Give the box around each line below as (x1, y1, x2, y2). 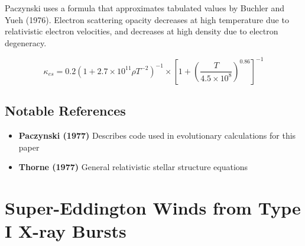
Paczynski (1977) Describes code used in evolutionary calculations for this (18, 129, 296, 142)
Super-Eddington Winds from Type (5, 196, 301, 220)
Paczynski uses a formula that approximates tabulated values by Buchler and (5, 2, 285, 14)
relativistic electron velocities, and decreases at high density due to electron (5, 25, 278, 37)
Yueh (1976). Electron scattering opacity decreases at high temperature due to (5, 13, 289, 25)
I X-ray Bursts (5, 219, 126, 243)
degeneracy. (5, 36, 47, 49)
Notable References (5, 101, 126, 120)
